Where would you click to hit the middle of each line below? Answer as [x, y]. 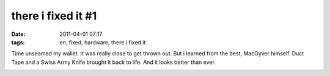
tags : [18, 42]
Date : [18, 34]
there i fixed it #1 [54, 16]
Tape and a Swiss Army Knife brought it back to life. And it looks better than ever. [114, 62]
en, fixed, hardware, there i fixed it [103, 42]
